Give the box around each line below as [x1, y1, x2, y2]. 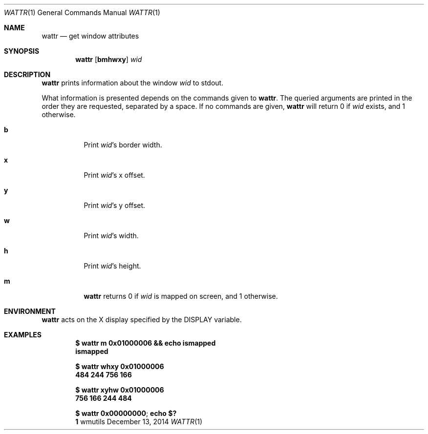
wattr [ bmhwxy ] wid [75, 55, 142, 63]
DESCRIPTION [4, 70, 51, 79]
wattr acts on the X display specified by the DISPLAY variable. [42, 315, 242, 324]
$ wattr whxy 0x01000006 [75, 362, 164, 371]
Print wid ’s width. [84, 231, 139, 240]
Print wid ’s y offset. [84, 201, 146, 209]
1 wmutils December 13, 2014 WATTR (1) [75, 417, 203, 426]
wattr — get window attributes [42, 32, 139, 40]
